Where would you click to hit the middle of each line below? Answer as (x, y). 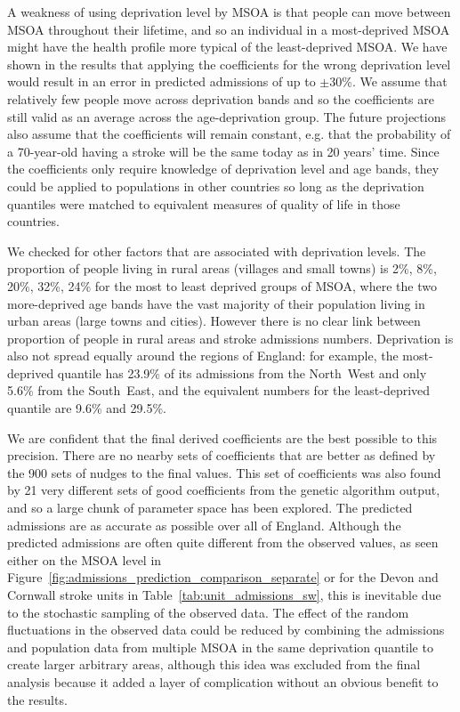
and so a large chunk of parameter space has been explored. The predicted (210, 508)
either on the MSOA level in (85, 559)
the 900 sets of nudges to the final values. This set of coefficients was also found (224, 472)
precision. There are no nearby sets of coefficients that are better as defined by (222, 455)
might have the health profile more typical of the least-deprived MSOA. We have (227, 47)
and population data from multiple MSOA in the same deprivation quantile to (220, 647)
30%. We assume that (388, 81)
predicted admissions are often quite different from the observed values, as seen (223, 542)
